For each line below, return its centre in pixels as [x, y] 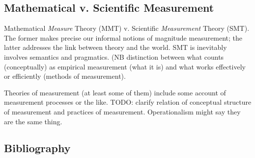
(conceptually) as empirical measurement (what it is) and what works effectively [125, 66]
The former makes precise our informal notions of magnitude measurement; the [123, 37]
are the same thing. [33, 121]
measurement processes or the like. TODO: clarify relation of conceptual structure [128, 102]
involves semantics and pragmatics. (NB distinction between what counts [114, 56]
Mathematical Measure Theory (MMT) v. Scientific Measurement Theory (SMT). [127, 28]
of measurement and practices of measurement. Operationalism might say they [122, 111]
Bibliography [37, 147]
